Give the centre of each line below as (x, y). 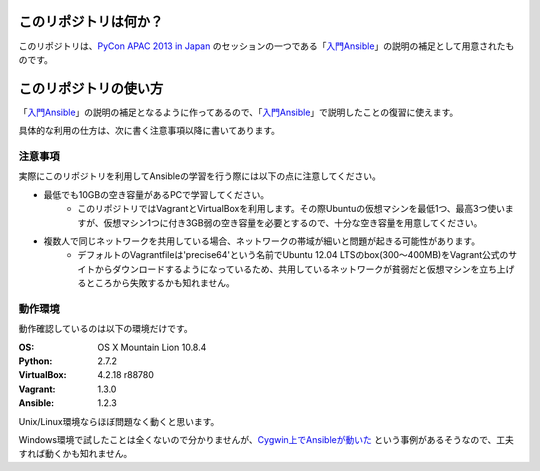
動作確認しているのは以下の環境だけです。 (106, 329)
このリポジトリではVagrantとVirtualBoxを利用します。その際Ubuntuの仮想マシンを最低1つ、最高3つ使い (291, 209)
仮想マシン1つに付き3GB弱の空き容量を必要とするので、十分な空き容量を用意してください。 (293, 222)
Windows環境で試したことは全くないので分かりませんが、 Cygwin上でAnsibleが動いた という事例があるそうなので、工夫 (266, 439)
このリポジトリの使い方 (91, 88)
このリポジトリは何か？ (91, 21)
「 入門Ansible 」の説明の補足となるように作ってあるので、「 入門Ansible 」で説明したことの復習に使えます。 (238, 112)
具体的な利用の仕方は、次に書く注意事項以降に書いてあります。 (149, 131)
